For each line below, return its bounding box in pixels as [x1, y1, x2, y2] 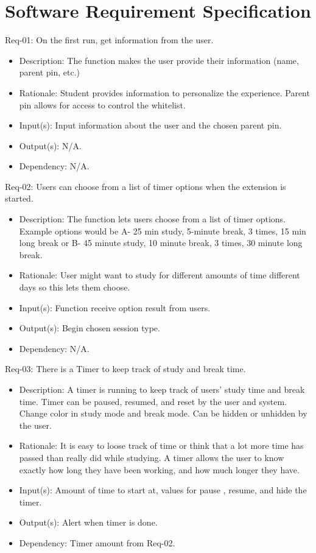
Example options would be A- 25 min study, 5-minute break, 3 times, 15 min [19, 224, 306, 237]
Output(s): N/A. [19, 139, 82, 152]
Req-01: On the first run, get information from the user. [5, 33, 214, 46]
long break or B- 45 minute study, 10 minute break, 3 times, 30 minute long [19, 236, 303, 249]
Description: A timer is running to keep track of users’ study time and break [19, 383, 305, 395]
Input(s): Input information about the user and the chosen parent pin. [19, 119, 282, 132]
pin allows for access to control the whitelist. [19, 98, 186, 111]
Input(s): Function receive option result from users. [19, 301, 211, 314]
